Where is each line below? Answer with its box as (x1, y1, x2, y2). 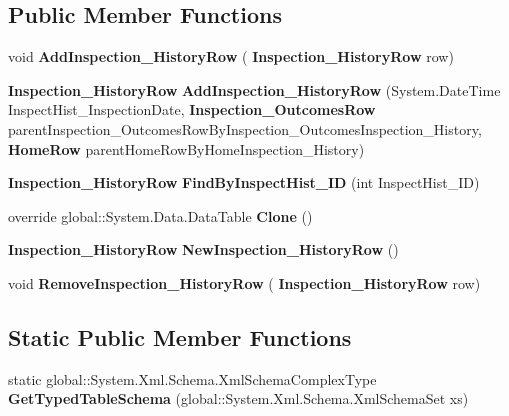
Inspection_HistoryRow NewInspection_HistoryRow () (8, 239, 399, 260)
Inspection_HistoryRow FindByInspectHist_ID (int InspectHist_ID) (8, 172, 480, 193)
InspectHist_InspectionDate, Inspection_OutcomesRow (8, 99, 376, 120)
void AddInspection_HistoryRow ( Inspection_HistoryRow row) (8, 46, 454, 67)
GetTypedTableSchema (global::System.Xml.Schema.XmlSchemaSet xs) (8, 388, 469, 409)
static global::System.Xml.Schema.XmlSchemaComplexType (8, 368, 377, 389)
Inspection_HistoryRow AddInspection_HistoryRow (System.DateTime (8, 79, 501, 100)
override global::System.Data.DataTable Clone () (8, 205, 313, 226)
